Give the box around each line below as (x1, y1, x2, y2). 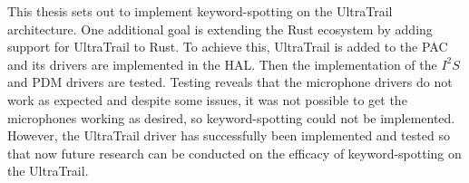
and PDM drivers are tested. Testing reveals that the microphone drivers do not (7, 72, 453, 91)
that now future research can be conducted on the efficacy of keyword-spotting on (7, 143, 462, 162)
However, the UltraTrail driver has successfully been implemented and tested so (7, 126, 450, 145)
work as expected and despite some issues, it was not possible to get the (7, 90, 407, 109)
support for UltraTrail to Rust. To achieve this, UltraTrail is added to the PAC (7, 37, 448, 56)
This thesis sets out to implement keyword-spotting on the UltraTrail (7, 2, 393, 20)
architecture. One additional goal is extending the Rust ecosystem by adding (7, 19, 433, 38)
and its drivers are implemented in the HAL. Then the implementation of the (7, 54, 437, 73)
